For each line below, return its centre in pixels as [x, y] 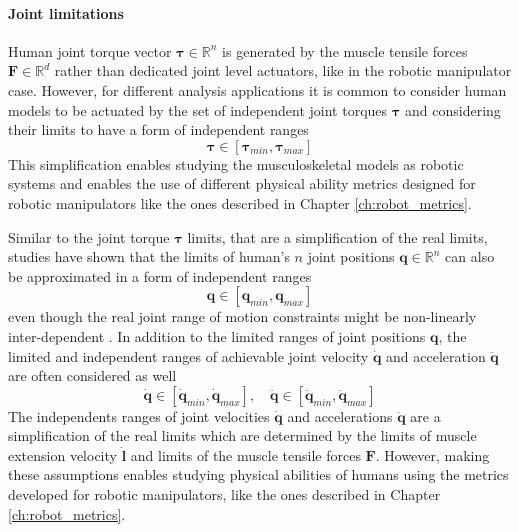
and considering [453, 109]
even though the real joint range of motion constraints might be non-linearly [242, 316]
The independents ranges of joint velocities [139, 415]
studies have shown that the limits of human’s [149, 256]
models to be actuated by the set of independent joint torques [198, 109]
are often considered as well [92, 375]
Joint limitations [66, 12]
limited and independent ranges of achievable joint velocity [188, 355]
